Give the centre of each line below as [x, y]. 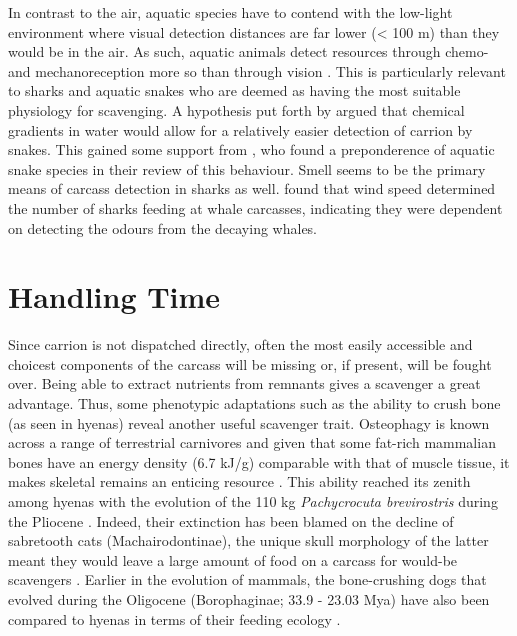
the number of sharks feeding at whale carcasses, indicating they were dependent [255, 207]
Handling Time [114, 296]
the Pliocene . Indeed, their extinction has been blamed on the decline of [231, 520]
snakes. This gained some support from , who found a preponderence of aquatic [251, 149]
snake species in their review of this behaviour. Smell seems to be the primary [247, 168]
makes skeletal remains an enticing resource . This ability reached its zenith [239, 481]
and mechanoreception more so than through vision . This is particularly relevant [257, 70]
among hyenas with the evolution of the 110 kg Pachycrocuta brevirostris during [253, 501]
